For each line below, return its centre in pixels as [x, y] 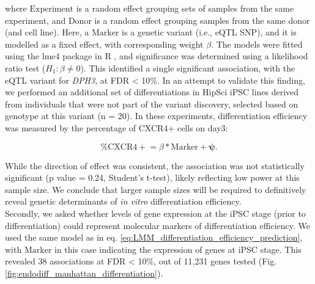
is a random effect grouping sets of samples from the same [185, 8]
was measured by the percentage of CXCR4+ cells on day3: [117, 127]
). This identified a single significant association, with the [188, 67]
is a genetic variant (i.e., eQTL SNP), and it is [209, 32]
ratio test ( [25, 67]
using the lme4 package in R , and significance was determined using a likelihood [157, 56]
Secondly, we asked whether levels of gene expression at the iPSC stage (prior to [155, 213]
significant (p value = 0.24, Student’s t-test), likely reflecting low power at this [152, 177]
